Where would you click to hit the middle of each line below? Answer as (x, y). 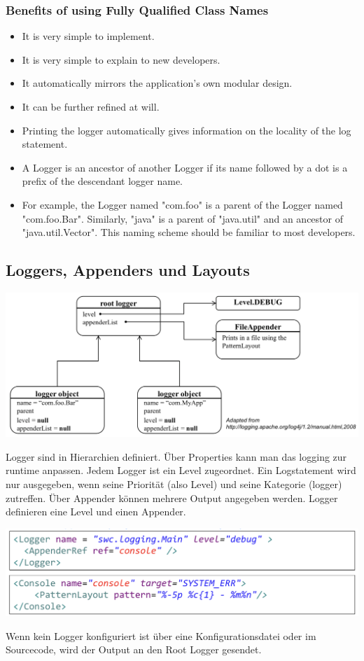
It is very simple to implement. (88, 36)
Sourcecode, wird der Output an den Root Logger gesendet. (134, 649)
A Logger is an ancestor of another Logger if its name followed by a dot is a (185, 167)
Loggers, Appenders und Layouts (128, 270)
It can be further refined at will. (91, 106)
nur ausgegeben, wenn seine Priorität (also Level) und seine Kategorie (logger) (174, 483)
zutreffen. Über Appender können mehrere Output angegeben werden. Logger (172, 498)
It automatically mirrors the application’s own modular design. (157, 83)
